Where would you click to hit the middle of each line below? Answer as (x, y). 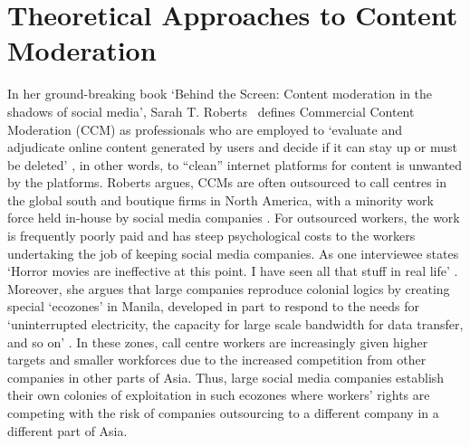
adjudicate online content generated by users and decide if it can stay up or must (233, 147)
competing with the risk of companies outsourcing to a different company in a (223, 413)
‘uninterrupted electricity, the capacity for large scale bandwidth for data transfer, (235, 324)
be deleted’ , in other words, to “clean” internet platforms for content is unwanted (235, 164)
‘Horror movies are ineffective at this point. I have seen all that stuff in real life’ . (233, 271)
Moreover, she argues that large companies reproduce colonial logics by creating (229, 288)
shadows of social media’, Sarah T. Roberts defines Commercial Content (211, 111)
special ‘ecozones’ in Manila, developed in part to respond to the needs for (214, 306)
